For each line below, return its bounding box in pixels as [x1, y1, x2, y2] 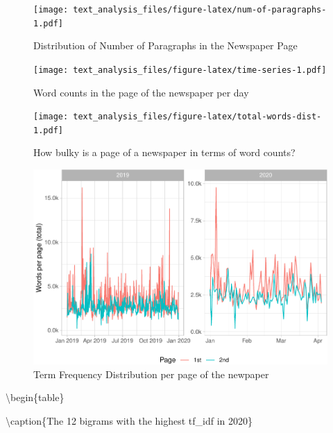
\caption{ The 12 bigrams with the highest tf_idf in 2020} [6, 413, 253, 427]
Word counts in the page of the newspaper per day [33, 85, 249, 99]
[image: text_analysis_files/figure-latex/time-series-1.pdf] [33, 65, 327, 75]
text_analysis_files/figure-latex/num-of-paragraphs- [73, 5, 327, 15]
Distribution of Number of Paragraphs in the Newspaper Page [33, 38, 298, 53]
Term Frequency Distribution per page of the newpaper [33, 366, 269, 381]
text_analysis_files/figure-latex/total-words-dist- [73, 112, 322, 122]
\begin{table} [6, 390, 65, 405]
